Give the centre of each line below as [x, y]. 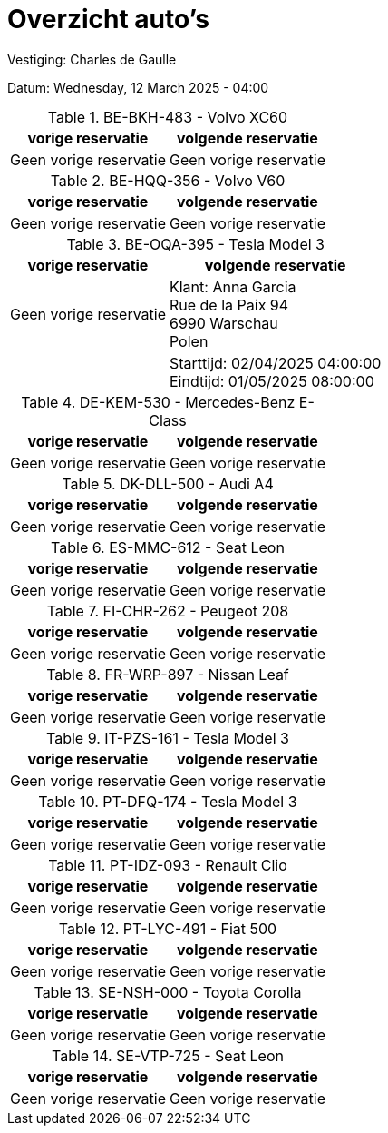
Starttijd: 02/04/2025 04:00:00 [275, 363]
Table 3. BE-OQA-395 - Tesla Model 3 [195, 244]
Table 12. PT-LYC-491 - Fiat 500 [168, 928]
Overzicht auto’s [109, 19]
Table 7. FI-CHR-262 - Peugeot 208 [168, 611]
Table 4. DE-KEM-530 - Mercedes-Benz [158, 402]
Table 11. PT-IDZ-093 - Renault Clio [168, 865]
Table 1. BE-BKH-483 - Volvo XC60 [168, 117]
